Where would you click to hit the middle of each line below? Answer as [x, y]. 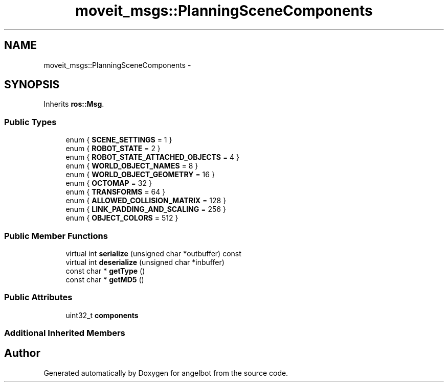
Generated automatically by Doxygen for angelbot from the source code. [166, 373]
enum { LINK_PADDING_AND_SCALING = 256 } [146, 209]
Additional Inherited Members [65, 333]
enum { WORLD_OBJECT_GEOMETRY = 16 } [140, 175]
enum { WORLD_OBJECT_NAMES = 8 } [132, 166]
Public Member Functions [56, 236]
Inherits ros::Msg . [74, 104]
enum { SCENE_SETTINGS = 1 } [119, 140]
